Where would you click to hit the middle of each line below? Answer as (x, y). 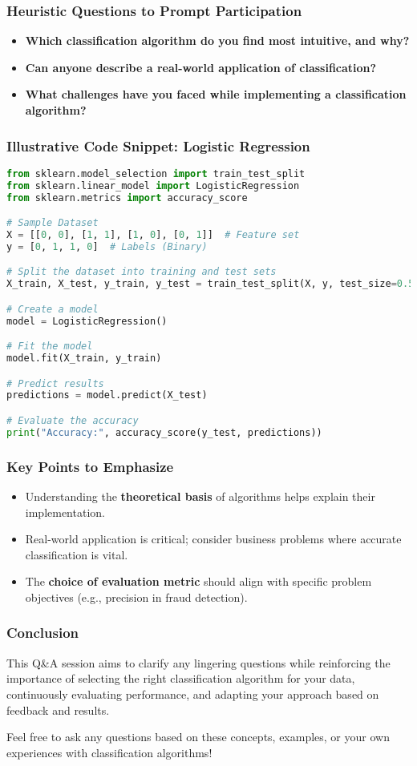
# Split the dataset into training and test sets (142, 272)
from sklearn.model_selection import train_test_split (156, 173)
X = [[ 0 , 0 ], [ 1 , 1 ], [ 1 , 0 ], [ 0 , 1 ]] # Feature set (153, 234)
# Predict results (55, 383)
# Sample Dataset (53, 223)
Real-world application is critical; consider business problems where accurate (213, 539)
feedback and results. (58, 710)
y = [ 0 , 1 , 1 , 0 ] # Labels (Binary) (107, 246)
